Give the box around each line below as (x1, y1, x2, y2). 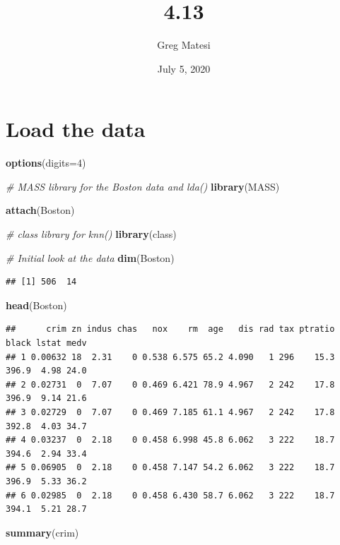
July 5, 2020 (157, 61, 211, 76)
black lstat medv (6, 338, 87, 348)
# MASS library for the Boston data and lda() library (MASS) (6, 179, 280, 193)
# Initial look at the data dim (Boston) (6, 250, 175, 265)
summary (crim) (6, 525, 79, 539)
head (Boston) (6, 297, 67, 312)
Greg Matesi (157, 37, 211, 52)
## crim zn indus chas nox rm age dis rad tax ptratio (6, 324, 335, 335)
